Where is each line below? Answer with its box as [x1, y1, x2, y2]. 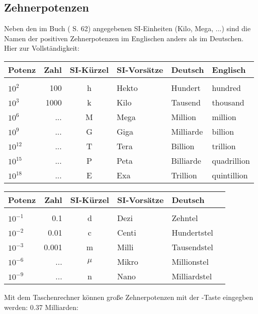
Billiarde [171, 154, 201, 166]
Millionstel [171, 255, 209, 267]
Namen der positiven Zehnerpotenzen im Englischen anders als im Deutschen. [4, 33, 244, 43]
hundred [212, 81, 241, 93]
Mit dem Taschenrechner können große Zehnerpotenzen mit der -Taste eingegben [4, 291, 253, 302]
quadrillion [212, 154, 250, 166]
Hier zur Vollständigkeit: [4, 43, 79, 53]
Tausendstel [171, 241, 213, 253]
